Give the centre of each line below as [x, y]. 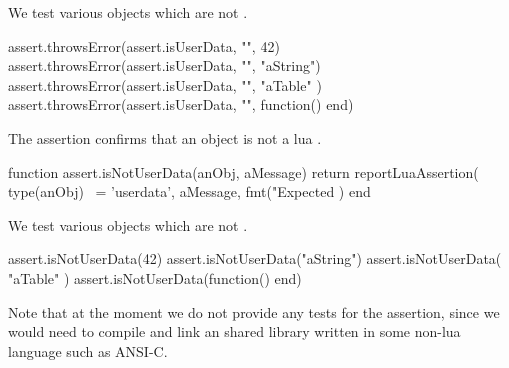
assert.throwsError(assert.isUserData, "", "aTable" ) [165, 84]
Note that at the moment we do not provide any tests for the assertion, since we [254, 311]
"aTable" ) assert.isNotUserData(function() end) [155, 277]
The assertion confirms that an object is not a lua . [165, 137]
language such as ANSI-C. [88, 350]
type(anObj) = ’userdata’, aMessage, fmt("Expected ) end [189, 191]
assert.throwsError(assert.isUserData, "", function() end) [181, 104]
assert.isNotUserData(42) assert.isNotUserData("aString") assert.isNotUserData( [255, 258]
